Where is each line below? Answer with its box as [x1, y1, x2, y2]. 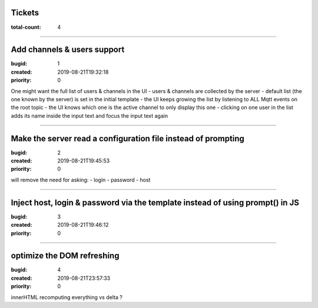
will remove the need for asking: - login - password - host [11, 176, 151, 183]
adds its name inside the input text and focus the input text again [11, 112, 168, 119]
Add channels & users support [11, 45, 125, 55]
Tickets [11, 8, 39, 18]
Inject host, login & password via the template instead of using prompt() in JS [11, 197, 300, 207]
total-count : [11, 24, 41, 31]
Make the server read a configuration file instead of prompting [11, 133, 244, 144]
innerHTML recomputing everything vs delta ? [11, 293, 123, 300]
